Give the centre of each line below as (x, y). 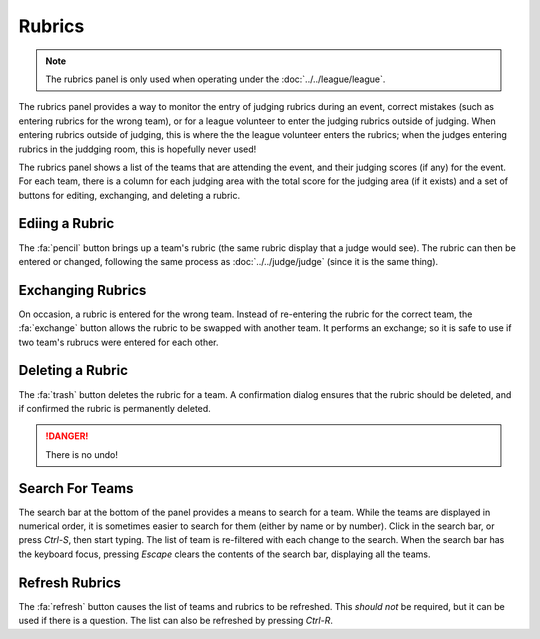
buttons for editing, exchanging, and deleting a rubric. (129, 195)
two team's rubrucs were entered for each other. (118, 342)
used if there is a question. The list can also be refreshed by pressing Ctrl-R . (176, 621)
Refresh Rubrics (70, 582)
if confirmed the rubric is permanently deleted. (115, 408)
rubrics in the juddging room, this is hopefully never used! (137, 149)
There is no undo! (82, 454)
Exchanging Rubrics (82, 290)
